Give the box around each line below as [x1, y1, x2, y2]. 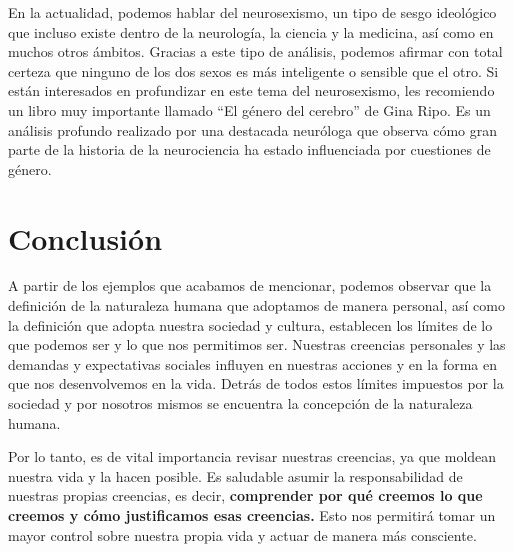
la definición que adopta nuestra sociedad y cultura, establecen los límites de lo [8, 314, 493, 335]
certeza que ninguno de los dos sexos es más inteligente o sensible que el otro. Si [8, 60, 499, 81]
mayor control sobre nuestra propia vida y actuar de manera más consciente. [8, 524, 477, 545]
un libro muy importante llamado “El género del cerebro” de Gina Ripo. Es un [8, 99, 491, 120]
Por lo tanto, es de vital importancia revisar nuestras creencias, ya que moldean [8, 446, 497, 467]
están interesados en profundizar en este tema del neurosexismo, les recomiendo [8, 80, 495, 101]
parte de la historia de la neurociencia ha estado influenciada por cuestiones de [8, 139, 491, 160]
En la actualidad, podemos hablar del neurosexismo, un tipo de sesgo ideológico [8, 2, 497, 22]
